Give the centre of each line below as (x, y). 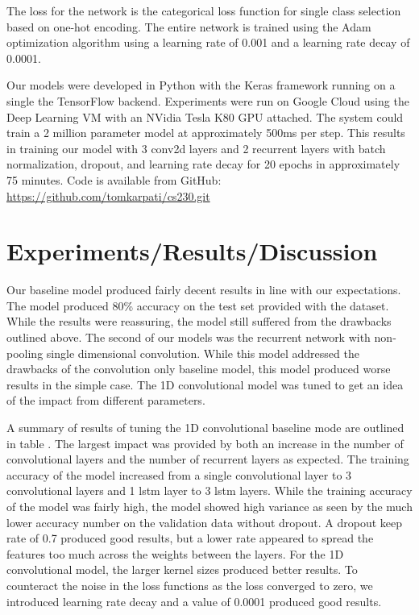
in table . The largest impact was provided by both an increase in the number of (205, 443)
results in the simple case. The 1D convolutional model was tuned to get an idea (205, 384)
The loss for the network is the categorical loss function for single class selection (204, 10)
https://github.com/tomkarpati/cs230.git (108, 195)
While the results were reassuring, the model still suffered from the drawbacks (199, 321)
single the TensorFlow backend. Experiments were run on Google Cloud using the (208, 100)
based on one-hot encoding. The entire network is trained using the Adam (189, 26)
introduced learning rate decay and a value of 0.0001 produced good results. (194, 601)
